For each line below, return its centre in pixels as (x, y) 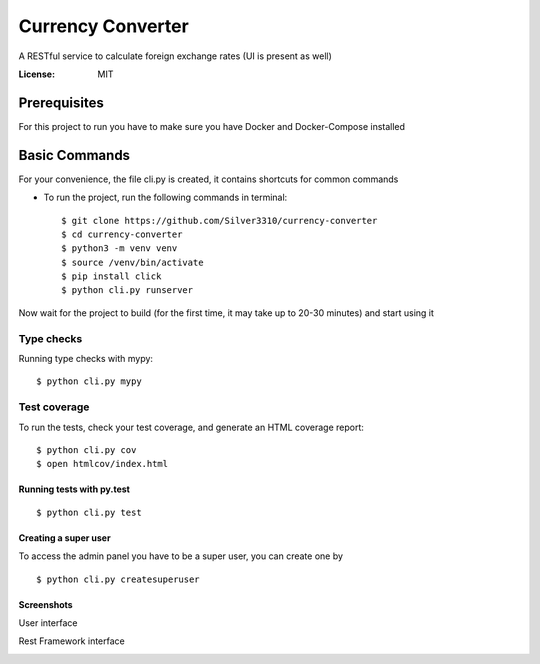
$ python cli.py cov (86, 449)
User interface (48, 622)
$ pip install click (111, 276)
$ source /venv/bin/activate (132, 262)
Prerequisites (61, 102)
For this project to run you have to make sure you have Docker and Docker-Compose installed (211, 126)
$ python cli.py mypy (89, 381)
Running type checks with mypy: (86, 359)
